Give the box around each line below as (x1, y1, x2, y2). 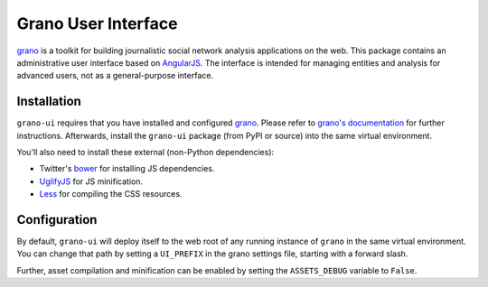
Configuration (16, 212, 98, 227)
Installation (16, 94, 81, 109)
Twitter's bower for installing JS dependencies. (39, 163, 215, 174)
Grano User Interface (16, 14, 178, 33)
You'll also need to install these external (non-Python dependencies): (16, 147, 275, 158)
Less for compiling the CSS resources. (39, 189, 183, 199)
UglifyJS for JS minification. (39, 176, 144, 187)
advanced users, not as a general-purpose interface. (16, 70, 214, 81)
